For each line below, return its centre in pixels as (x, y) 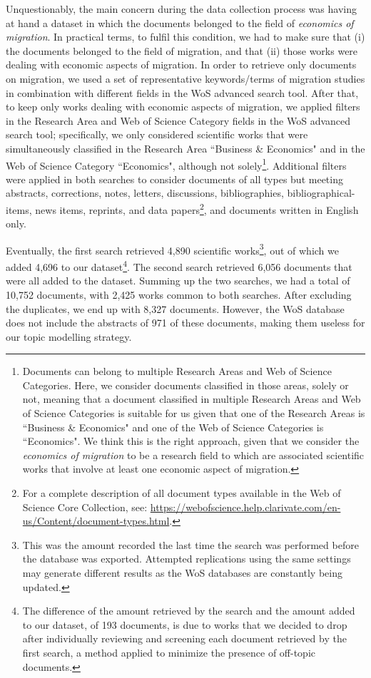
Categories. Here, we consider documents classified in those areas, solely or (185, 385)
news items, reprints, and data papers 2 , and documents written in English (197, 208)
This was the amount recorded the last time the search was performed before (190, 544)
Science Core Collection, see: (85, 507)
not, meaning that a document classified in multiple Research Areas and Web (192, 399)
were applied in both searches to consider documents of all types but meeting (174, 179)
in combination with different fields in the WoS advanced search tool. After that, (182, 92)
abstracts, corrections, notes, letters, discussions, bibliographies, (145, 193)
